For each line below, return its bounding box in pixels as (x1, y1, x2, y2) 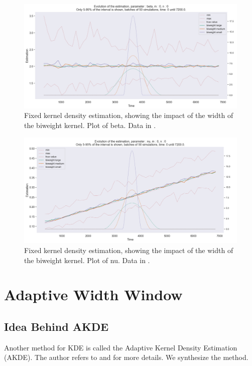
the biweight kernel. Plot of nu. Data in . (24, 255, 150, 265)
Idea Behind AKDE (4, 318, 109, 334)
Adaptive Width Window (4, 284, 183, 305)
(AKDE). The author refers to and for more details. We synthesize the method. (4, 352, 248, 362)
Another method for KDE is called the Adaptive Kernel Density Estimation (4, 342, 237, 352)
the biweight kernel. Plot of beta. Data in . (24, 120, 156, 131)
